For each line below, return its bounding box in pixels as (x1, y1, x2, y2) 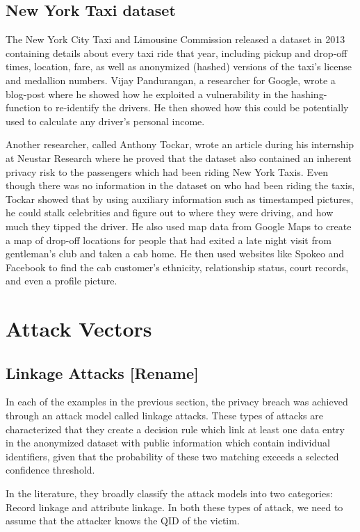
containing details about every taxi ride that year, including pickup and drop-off (6, 45, 347, 60)
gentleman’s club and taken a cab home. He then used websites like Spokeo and (6, 246, 345, 261)
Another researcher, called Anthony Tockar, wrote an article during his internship (6, 137, 354, 152)
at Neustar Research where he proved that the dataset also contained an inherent (6, 150, 352, 165)
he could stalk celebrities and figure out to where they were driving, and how (6, 205, 334, 220)
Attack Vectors (6, 314, 152, 343)
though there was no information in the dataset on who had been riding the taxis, (6, 178, 355, 193)
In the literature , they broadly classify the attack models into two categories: (6, 486, 333, 501)
